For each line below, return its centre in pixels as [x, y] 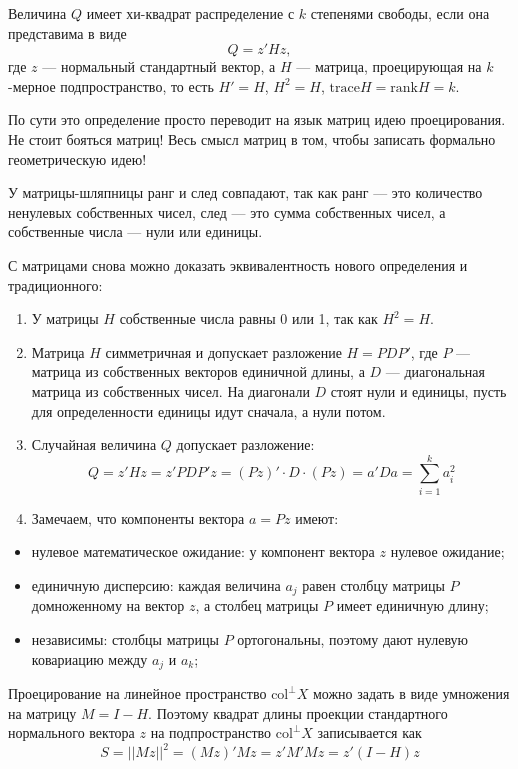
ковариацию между [89, 658]
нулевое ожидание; [447, 551]
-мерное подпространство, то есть [111, 85]
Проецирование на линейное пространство [137, 693]
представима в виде [67, 32]
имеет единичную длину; [412, 605]
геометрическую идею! [77, 158]
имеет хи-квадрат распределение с [190, 13]
